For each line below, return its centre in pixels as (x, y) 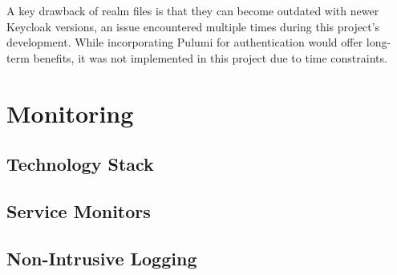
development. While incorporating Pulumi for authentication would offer (185, 42)
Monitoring (70, 113)
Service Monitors (79, 210)
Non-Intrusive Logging (102, 258)
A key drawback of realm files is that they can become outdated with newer (193, 10)
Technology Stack (80, 164)
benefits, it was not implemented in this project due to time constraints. (210, 57)
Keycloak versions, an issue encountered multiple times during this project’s (193, 26)
